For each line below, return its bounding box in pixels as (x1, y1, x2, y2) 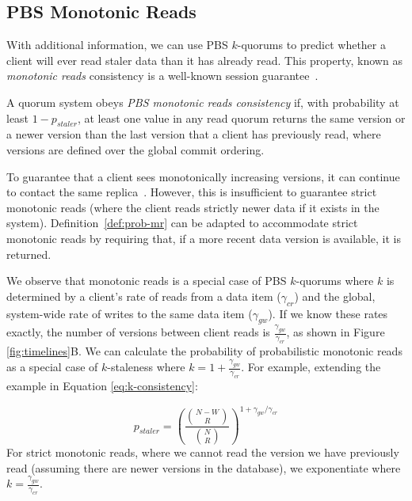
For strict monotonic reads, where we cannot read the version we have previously (6, 444, 399, 461)
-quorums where (296, 272, 374, 289)
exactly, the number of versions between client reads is (6, 324, 270, 340)
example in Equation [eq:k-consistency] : (6, 378, 198, 393)
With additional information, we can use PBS (6, 36, 228, 53)
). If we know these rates (268, 305, 388, 321)
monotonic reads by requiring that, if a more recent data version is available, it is (6, 230, 401, 246)
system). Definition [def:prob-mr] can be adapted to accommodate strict (6, 214, 358, 231)
